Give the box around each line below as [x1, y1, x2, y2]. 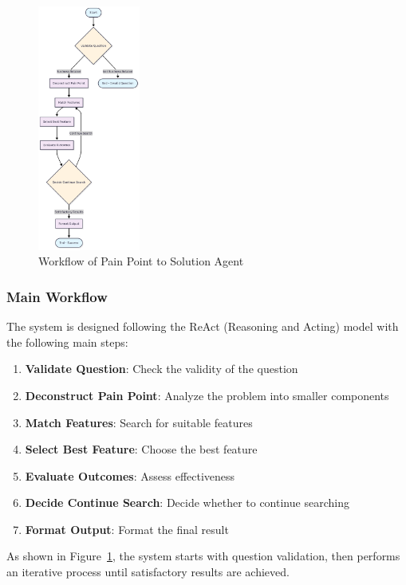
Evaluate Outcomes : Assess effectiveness [25, 467, 235, 484]
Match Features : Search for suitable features [25, 414, 253, 430]
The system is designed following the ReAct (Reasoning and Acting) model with [6, 318, 399, 335]
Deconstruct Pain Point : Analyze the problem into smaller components [25, 387, 389, 403]
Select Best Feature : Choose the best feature [25, 441, 258, 457]
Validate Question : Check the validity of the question [25, 360, 298, 377]
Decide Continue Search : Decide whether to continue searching [25, 494, 349, 511]
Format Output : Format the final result [25, 520, 229, 537]
